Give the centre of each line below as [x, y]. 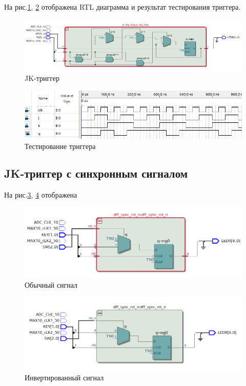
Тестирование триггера [60, 146]
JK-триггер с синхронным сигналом [96, 173]
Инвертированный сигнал [64, 378]
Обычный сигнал [51, 284]
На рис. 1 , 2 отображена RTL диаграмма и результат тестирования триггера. [122, 7]
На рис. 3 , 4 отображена [41, 195]
